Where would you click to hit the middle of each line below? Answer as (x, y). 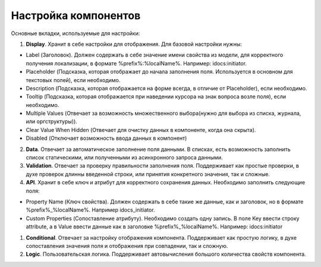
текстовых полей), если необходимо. (73, 80)
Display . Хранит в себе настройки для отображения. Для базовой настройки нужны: (134, 44)
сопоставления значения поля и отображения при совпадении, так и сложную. (127, 246)
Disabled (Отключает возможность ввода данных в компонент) (106, 138)
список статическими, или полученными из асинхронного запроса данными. (124, 158)
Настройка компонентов (76, 15)
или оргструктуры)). (51, 121)
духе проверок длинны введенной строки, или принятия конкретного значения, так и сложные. (148, 174)
